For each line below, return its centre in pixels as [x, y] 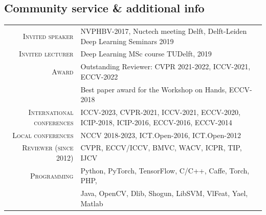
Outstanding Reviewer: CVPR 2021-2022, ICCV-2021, [165, 66]
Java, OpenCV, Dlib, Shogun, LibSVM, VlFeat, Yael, [164, 193]
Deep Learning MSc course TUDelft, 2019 [146, 54]
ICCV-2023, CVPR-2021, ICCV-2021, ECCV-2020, [160, 112]
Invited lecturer [46, 54]
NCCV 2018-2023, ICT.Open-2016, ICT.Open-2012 [161, 135]
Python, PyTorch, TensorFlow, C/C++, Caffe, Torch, [165, 170]
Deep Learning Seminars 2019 [127, 41]
